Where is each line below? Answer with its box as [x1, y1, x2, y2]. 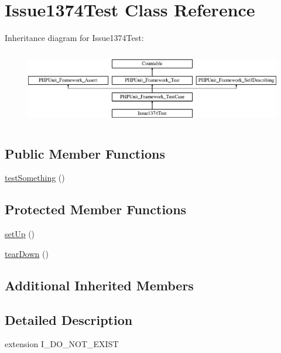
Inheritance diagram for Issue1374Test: [5, 32, 144, 44]
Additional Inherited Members [5, 276, 194, 294]
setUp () [5, 228, 35, 240]
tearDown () [5, 247, 49, 259]
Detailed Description [5, 310, 133, 328]
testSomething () [5, 172, 65, 184]
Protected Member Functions [5, 200, 187, 218]
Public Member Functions [5, 144, 165, 162]
